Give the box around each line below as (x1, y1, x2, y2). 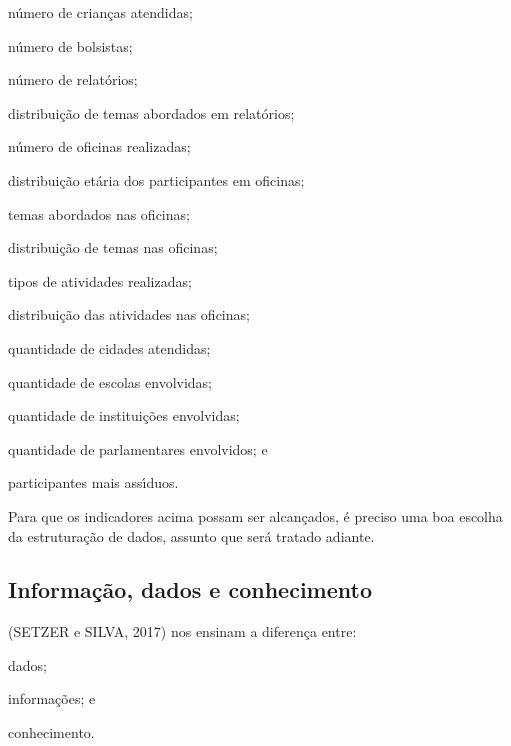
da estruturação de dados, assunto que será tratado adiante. (8, 525, 375, 546)
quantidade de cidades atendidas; (8, 337, 211, 358)
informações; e (8, 688, 96, 709)
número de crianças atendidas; (8, 2, 193, 22)
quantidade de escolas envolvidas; (8, 371, 213, 392)
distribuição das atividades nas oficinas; (8, 304, 250, 325)
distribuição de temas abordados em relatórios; (8, 102, 295, 123)
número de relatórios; (8, 69, 138, 90)
